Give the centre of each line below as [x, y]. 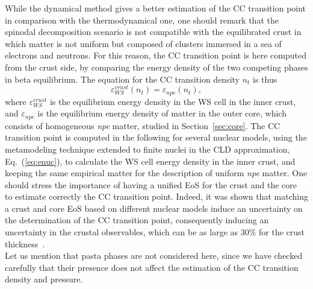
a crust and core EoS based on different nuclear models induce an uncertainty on [154, 208]
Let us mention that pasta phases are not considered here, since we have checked [154, 256]
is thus [265, 79]
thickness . [25, 243]
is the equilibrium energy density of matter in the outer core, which [162, 113]
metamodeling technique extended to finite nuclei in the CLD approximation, [147, 149]
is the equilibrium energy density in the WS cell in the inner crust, [173, 101]
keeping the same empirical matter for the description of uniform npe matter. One [156, 173]
